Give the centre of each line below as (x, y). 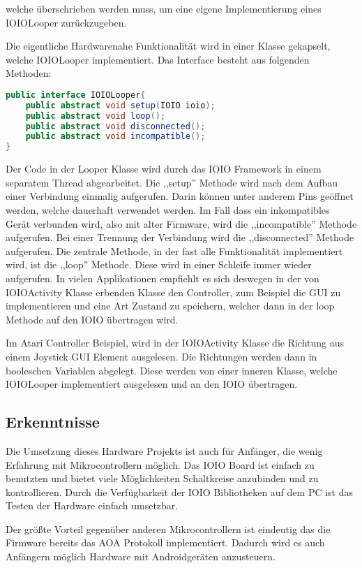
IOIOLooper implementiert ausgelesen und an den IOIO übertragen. (152, 384)
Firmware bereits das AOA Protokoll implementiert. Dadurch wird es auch (165, 542)
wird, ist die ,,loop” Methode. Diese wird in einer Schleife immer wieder (159, 264)
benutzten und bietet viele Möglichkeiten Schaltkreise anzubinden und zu (162, 478)
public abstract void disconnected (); (115, 126)
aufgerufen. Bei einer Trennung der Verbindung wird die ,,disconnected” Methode (180, 237)
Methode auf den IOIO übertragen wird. (92, 319)
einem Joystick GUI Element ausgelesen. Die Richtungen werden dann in (161, 356)
